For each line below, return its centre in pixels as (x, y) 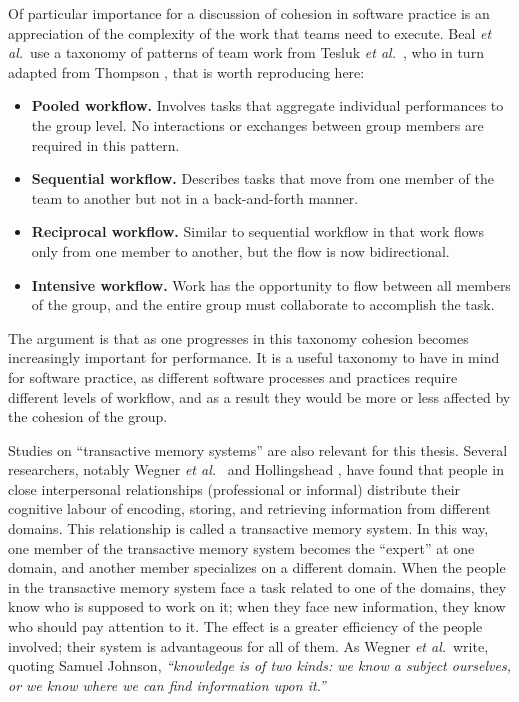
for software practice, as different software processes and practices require (233, 376)
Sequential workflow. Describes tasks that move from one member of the (262, 178)
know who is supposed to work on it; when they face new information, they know (257, 606)
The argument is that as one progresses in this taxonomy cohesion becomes (238, 337)
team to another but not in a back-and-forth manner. (195, 197)
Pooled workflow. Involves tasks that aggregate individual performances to (267, 105)
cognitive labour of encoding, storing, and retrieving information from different (249, 508)
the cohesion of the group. (88, 416)
